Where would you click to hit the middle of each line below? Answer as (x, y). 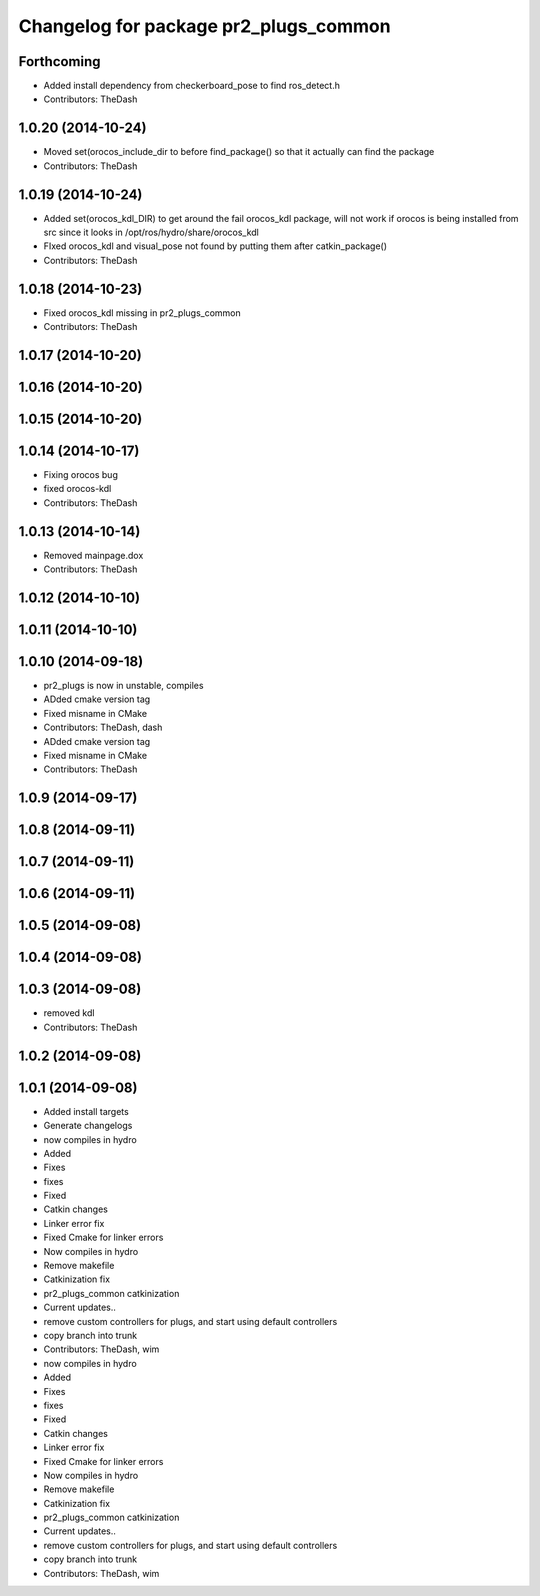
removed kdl (69, 1013)
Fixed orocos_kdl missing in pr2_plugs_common (142, 312)
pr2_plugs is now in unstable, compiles (123, 686)
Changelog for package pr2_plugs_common (204, 26)
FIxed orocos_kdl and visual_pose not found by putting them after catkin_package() (215, 246)
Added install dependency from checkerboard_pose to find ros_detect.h (191, 86)
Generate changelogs (88, 1126)
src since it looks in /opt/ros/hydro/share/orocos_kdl (151, 232)
